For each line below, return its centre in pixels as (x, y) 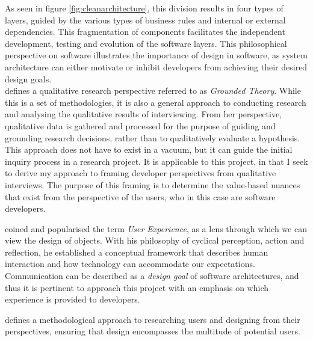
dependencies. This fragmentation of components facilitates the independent (145, 32)
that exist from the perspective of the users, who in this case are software (140, 196)
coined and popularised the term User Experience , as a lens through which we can (156, 228)
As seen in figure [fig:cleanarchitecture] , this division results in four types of (144, 8)
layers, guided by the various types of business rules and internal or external (145, 20)
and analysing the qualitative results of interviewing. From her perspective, (144, 114)
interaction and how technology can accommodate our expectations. (130, 264)
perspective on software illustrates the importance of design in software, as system (156, 55)
